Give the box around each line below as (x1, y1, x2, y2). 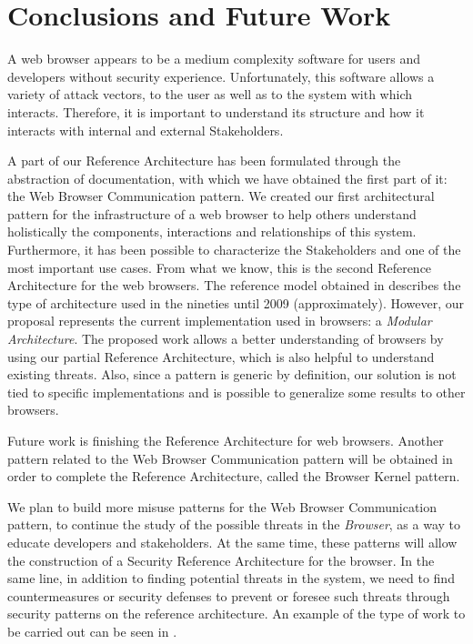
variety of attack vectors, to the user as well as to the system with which (7, 85, 412, 104)
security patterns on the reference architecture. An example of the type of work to (7, 604, 466, 623)
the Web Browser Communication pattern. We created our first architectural (7, 186, 435, 206)
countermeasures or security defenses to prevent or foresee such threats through (7, 586, 450, 605)
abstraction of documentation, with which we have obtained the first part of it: (7, 168, 448, 187)
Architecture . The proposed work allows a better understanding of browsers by (7, 329, 444, 348)
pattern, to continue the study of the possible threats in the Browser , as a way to (7, 515, 461, 534)
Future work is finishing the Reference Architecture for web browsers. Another (7, 431, 444, 449)
